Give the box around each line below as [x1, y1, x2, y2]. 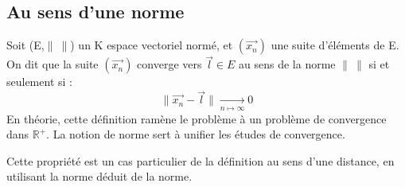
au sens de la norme [239, 56, 336, 72]
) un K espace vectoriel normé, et [70, 37, 233, 53]
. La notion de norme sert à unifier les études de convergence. [46, 126, 345, 142]
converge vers [137, 56, 202, 72]
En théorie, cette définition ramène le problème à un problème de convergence [6, 110, 387, 127]
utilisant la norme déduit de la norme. [6, 168, 193, 185]
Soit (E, [6, 37, 45, 53]
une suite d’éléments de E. [271, 37, 399, 53]
